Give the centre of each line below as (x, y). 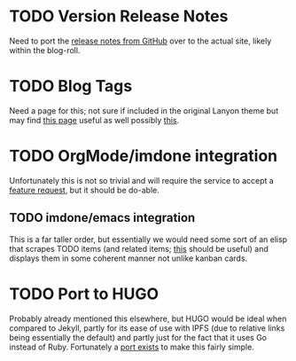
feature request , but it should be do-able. (84, 190)
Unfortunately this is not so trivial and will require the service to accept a (142, 180)
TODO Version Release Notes (119, 16)
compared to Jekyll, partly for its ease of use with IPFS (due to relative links (147, 328)
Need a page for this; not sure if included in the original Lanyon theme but (144, 110)
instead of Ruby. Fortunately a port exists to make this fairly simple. (132, 347)
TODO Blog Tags (71, 86)
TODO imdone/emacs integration (102, 218)
